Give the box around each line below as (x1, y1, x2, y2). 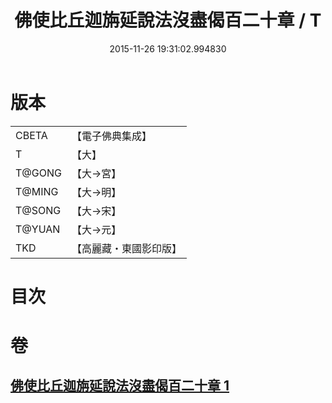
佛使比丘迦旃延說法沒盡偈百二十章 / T (14, 9, 322, 32)
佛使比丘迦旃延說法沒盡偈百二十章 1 (10, 377, 230, 395)
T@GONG (15, 166, 62, 180)
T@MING (15, 184, 59, 198)
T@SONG (15, 203, 62, 217)
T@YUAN (15, 222, 61, 236)
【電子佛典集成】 (71, 129, 152, 143)
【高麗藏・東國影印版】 (71, 241, 182, 255)
